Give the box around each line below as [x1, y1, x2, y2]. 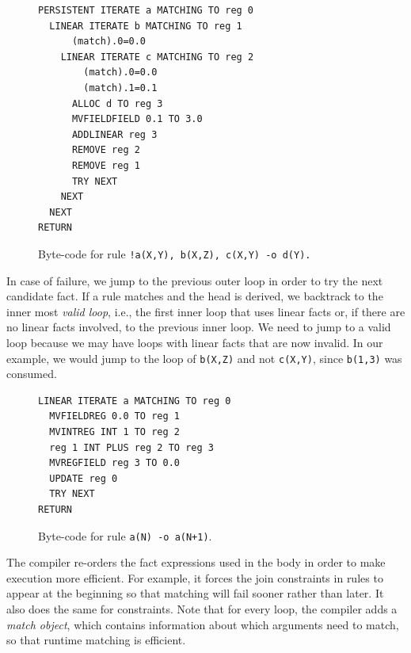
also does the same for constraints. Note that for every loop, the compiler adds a [6, 600, 398, 617]
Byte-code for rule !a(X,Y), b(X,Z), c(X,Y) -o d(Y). [38, 245, 311, 262]
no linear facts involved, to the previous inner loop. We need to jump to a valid [6, 319, 391, 335]
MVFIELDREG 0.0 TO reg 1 [49, 411, 180, 422]
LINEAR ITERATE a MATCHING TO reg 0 [38, 395, 231, 407]
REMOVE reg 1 [71, 159, 140, 171]
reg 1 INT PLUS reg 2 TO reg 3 [49, 441, 214, 453]
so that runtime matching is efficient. [6, 632, 186, 648]
